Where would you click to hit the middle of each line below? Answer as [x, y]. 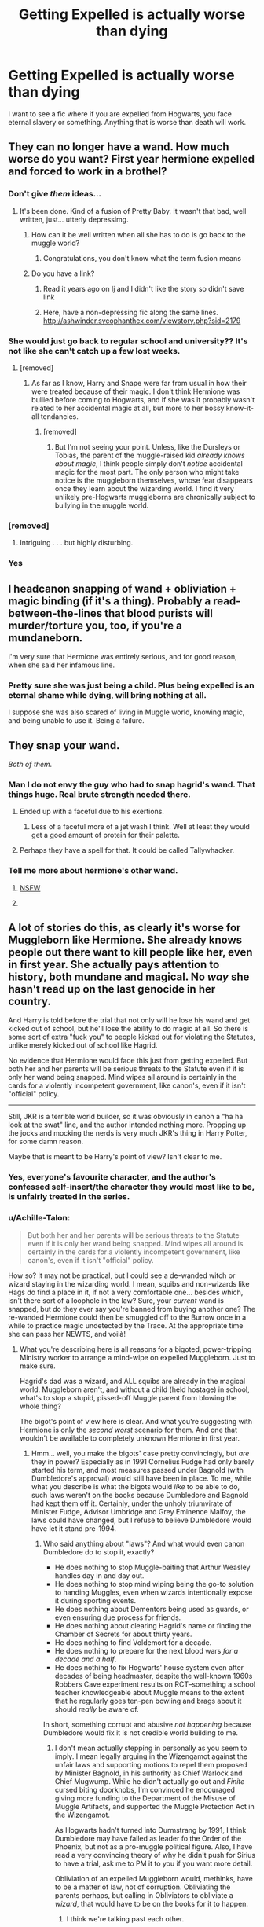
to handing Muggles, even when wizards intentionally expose [154, 1592]
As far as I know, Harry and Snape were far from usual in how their [139, 383]
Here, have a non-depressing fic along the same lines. [130, 312]
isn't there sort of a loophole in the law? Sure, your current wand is [116, 1300]
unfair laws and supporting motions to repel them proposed [151, 1764]
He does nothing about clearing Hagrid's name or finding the [153, 1625]
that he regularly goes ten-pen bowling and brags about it [148, 1701]
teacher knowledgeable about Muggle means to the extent [150, 1692]
